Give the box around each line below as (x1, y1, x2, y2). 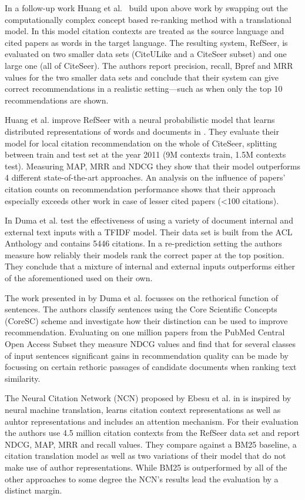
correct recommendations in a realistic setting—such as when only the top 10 (5, 82, 283, 95)
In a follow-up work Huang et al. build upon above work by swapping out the (5, 2, 288, 14)
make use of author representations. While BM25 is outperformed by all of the (5, 461, 287, 473)
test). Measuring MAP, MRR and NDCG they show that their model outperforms (5, 159, 301, 172)
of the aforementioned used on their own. (5, 272, 153, 284)
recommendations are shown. (5, 94, 109, 106)
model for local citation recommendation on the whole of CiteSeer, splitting (5, 136, 277, 149)
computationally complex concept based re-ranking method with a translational (5, 13, 291, 25)
